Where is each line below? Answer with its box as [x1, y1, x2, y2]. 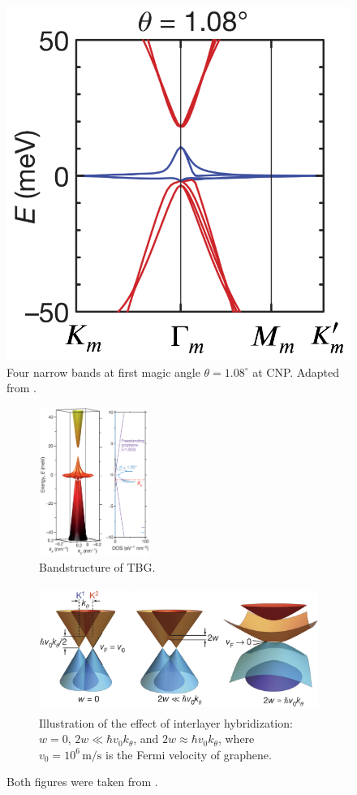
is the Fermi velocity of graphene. [105, 745, 272, 763]
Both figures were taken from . [6, 773, 158, 790]
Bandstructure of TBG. [39, 558, 156, 575]
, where [217, 730, 255, 747]
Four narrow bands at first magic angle [6, 363, 200, 380]
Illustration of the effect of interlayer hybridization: [39, 714, 293, 731]
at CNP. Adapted [252, 363, 339, 380]
